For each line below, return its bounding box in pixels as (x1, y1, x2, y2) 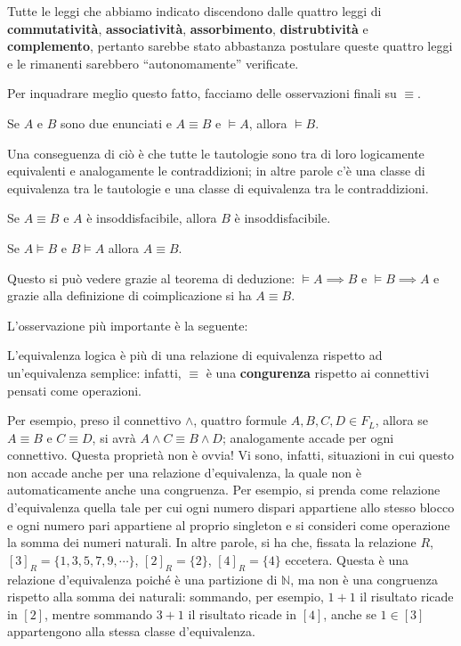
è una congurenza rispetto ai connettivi (206, 363, 430, 381)
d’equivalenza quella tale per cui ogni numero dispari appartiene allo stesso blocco (7, 498, 455, 517)
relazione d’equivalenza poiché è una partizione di (7, 569, 278, 588)
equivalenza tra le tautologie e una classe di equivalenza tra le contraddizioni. (7, 178, 429, 197)
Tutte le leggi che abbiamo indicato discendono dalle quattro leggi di (7, 2, 382, 20)
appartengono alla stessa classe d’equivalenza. (7, 622, 255, 641)
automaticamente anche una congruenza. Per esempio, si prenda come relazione (7, 480, 441, 499)
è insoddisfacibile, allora (86, 209, 217, 227)
